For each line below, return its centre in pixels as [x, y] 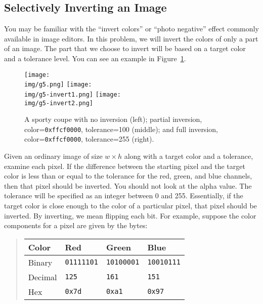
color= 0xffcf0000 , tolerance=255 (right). [89, 139]
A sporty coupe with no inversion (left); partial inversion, [113, 119]
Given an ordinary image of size [53, 156]
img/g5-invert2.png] [59, 103]
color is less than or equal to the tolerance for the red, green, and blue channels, [128, 176]
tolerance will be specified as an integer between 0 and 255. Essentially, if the [124, 196]
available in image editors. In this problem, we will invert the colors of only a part [131, 38]
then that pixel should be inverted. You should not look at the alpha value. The [128, 185]
